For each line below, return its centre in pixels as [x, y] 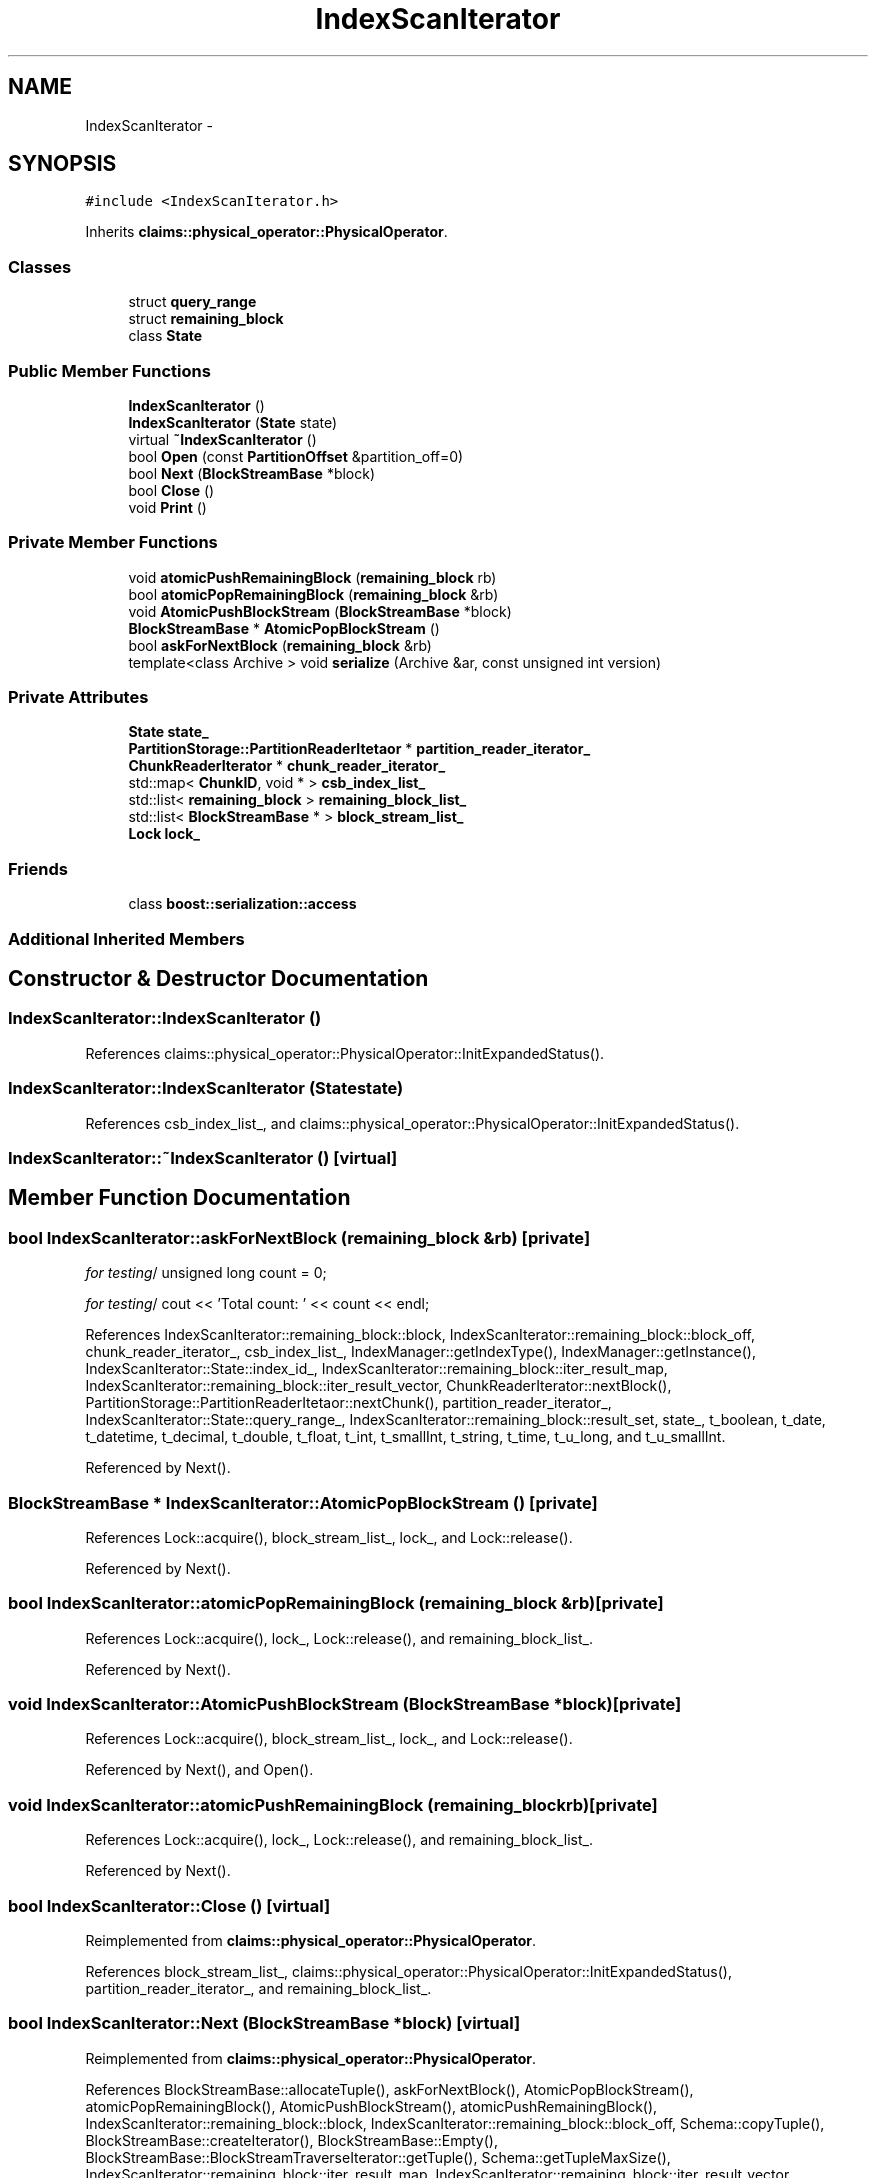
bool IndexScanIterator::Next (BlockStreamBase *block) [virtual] [264, 2023]
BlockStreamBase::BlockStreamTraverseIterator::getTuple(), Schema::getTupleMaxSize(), [378, 2157]
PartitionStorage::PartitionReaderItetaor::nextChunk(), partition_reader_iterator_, [348, 1403]
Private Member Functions [113, 542]
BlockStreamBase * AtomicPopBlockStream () [284, 628]
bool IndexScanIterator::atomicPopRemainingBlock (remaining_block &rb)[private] [336, 1603]
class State [165, 336]
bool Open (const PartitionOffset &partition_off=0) [296, 456]
